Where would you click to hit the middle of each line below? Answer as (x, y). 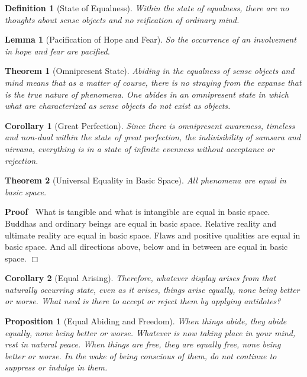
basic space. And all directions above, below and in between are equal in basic (146, 246)
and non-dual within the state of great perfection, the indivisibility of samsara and (153, 137)
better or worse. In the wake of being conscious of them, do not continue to (141, 355)
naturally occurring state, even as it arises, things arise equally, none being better (152, 289)
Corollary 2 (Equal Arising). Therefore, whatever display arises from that (140, 278)
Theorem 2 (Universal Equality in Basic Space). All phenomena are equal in (146, 180)
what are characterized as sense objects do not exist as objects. (118, 106)
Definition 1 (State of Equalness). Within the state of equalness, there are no (147, 8)
